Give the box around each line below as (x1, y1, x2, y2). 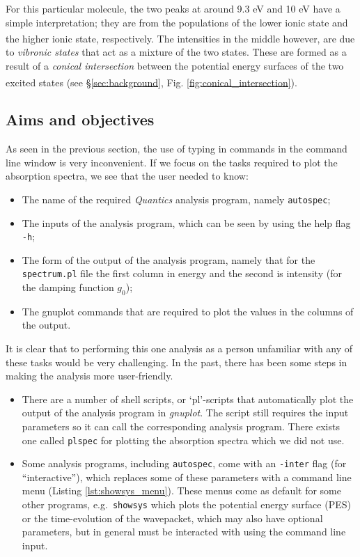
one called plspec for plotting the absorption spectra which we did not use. (22, 432, 345, 447)
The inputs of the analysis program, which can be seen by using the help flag (22, 215, 351, 230)
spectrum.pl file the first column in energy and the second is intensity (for (22, 266, 342, 281)
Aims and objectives (6, 109, 155, 130)
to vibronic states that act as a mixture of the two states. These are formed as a (6, 45, 347, 59)
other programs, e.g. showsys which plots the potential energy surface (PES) (22, 497, 351, 512)
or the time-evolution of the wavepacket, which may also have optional (22, 510, 323, 525)
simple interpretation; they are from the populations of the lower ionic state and (6, 15, 348, 29)
